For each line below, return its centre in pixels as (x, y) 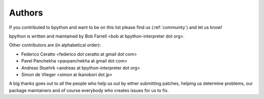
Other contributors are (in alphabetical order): (55, 45)
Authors (26, 13)
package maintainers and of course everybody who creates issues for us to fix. (89, 90)
